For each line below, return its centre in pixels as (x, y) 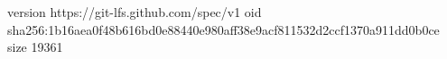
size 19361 (35, 47)
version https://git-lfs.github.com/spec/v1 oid (135, 12)
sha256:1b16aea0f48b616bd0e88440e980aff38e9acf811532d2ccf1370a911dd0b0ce (223, 29)
